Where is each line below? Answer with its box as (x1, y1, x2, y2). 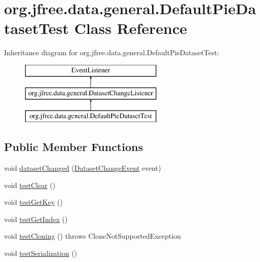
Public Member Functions (4, 139, 143, 155)
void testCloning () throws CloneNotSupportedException (4, 231, 181, 241)
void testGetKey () (4, 197, 63, 207)
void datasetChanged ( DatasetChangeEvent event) (4, 163, 161, 173)
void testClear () (4, 179, 56, 190)
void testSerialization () (4, 248, 78, 258)
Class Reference (74, 18, 188, 39)
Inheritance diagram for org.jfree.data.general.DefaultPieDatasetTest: (4, 47, 219, 58)
